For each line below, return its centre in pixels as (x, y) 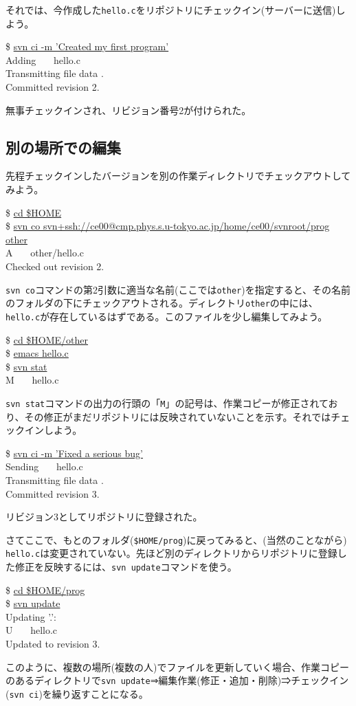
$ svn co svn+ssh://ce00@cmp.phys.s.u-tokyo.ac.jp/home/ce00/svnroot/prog (168, 226)
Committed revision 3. (53, 493)
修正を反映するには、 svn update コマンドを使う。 (126, 567)
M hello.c (32, 380)
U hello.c (32, 630)
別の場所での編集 (63, 147)
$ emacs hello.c (37, 353)
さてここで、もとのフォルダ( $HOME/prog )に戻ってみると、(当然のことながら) (176, 539)
